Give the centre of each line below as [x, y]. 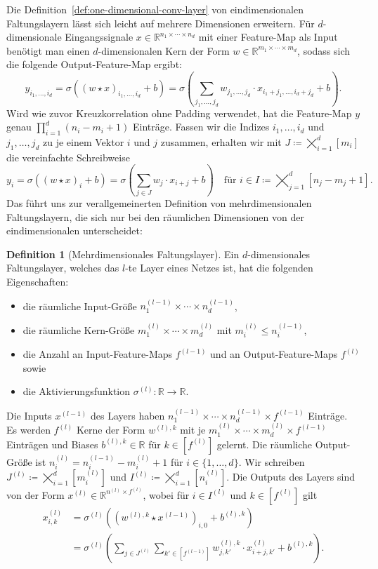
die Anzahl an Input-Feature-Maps [98, 354]
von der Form [35, 494]
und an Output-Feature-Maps [274, 354]
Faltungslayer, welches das [63, 268]
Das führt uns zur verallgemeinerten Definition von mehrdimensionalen [159, 203]
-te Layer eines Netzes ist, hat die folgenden [219, 268]
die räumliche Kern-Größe [79, 329]
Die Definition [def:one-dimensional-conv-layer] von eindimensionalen [155, 9]
